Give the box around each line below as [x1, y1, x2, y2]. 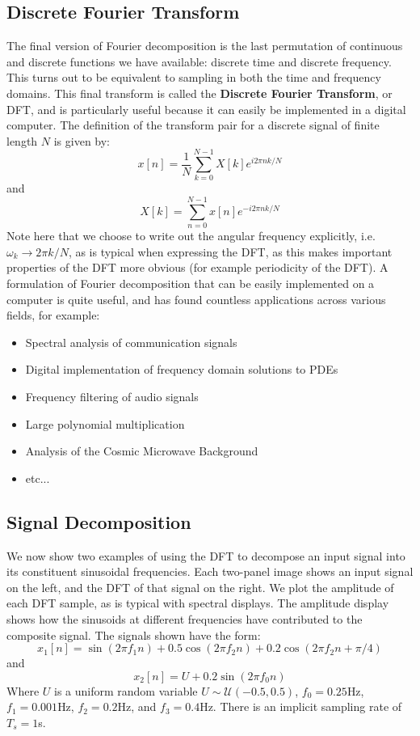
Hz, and [117, 698, 157, 715]
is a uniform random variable [53, 682, 198, 699]
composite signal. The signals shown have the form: [6, 626, 261, 643]
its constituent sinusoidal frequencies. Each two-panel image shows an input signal [6, 563, 414, 580]
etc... [25, 469, 50, 486]
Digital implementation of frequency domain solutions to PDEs [25, 361, 338, 378]
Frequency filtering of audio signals [25, 387, 199, 404]
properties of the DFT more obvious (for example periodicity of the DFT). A [6, 259, 388, 276]
